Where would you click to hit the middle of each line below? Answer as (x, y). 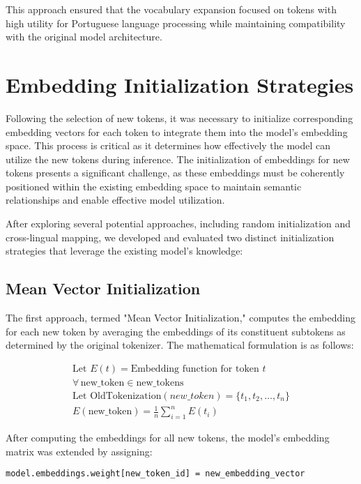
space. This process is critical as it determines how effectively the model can (168, 145)
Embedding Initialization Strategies (180, 84)
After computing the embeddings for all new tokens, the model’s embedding (168, 438)
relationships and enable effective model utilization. (115, 200)
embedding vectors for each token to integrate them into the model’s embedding (177, 131)
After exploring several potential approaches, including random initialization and (178, 224)
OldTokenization (126, 396)
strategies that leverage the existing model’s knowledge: (124, 251)
